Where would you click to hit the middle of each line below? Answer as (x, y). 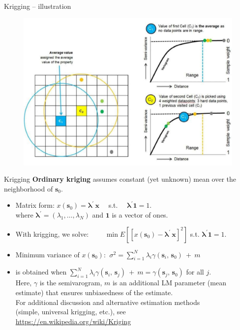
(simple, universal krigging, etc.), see (71, 312)
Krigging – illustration (38, 6)
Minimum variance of (47, 254)
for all (195, 272)
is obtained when (41, 272)
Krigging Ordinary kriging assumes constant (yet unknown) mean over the (120, 179)
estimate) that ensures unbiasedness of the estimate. (94, 292)
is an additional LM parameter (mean (169, 283)
